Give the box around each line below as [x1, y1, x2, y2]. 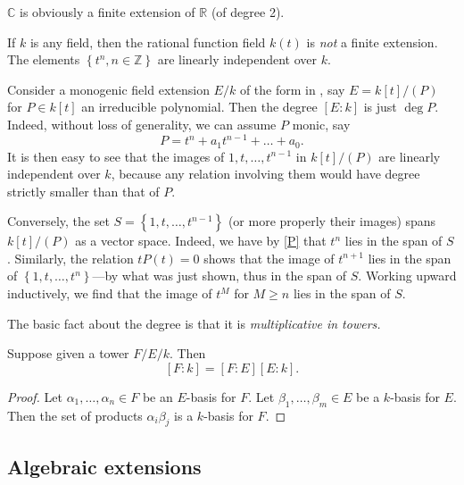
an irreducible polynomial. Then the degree [81, 97, 318, 116]
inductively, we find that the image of [7, 284, 212, 303]
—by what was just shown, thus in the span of [92, 266, 347, 285]
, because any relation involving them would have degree [111, 164, 420, 183]
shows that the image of [203, 248, 335, 267]
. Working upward [358, 266, 457, 285]
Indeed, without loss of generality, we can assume [7, 114, 277, 133]
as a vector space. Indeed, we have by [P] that [75, 231, 327, 250]
